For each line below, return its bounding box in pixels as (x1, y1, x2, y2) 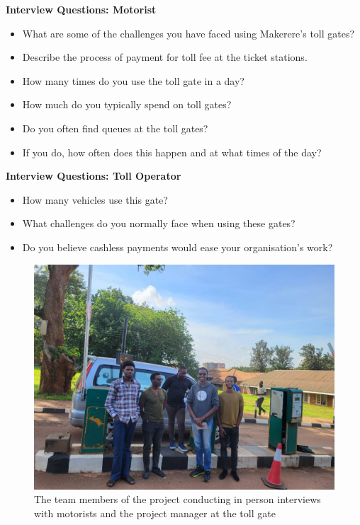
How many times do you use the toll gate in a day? (22, 73, 244, 88)
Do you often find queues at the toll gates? (22, 120, 208, 135)
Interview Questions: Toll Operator (6, 168, 181, 183)
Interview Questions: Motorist (6, 2, 157, 16)
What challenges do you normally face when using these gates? (22, 216, 296, 231)
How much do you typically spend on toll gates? (22, 97, 232, 112)
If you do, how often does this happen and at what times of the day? (22, 144, 322, 159)
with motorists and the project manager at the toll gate (34, 505, 276, 520)
